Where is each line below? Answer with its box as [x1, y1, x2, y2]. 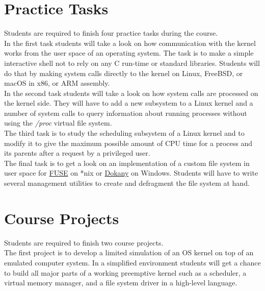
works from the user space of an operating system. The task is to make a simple [4, 47, 254, 58]
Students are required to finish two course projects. [4, 237, 164, 248]
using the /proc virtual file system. [4, 117, 112, 128]
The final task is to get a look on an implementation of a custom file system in [4, 157, 250, 168]
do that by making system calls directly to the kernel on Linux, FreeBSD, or [4, 67, 243, 78]
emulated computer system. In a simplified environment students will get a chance [4, 257, 261, 268]
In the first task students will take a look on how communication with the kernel [4, 37, 256, 48]
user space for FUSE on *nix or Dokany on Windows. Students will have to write [4, 167, 258, 178]
